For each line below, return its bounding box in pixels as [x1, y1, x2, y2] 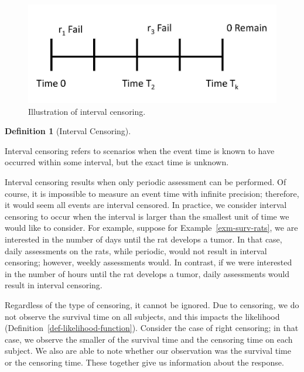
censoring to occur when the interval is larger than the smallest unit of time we [5, 210, 289, 222]
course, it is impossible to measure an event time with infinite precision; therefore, [5, 187, 299, 199]
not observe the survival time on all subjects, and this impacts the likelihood [5, 310, 280, 322]
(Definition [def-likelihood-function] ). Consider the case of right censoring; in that [5, 322, 299, 334]
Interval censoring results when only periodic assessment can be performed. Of [5, 176, 286, 188]
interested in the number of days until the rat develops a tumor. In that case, [5, 233, 282, 245]
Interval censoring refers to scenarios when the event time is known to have [5, 144, 275, 156]
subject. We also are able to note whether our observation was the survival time [5, 344, 291, 357]
